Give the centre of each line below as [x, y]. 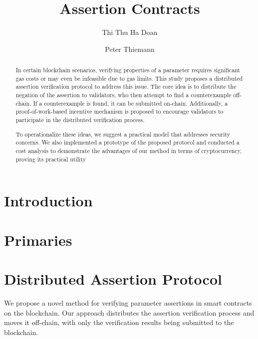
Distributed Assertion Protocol [113, 278]
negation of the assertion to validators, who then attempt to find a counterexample [124, 95]
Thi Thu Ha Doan [130, 32]
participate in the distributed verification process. [80, 120]
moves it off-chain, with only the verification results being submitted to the [119, 322]
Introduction [48, 201]
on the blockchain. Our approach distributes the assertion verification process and [129, 312]
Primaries [38, 240]
